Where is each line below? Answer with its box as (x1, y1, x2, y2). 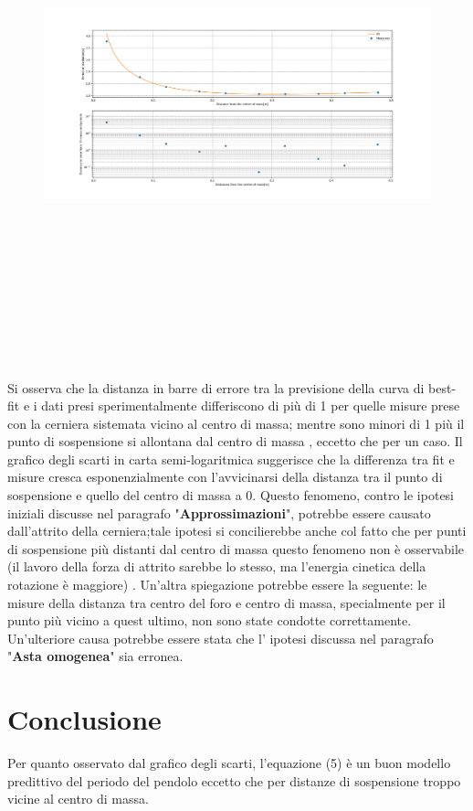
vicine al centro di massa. (7, 789, 149, 808)
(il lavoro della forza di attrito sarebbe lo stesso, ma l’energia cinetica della (7, 557, 426, 576)
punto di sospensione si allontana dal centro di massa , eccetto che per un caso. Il (7, 432, 463, 451)
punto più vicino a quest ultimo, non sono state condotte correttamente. (7, 611, 412, 630)
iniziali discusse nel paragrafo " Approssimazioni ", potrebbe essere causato (7, 503, 431, 522)
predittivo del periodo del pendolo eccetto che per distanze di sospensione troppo (7, 771, 461, 790)
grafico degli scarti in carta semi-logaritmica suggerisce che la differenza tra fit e (7, 449, 455, 468)
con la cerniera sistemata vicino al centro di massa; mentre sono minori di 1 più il (7, 413, 465, 432)
